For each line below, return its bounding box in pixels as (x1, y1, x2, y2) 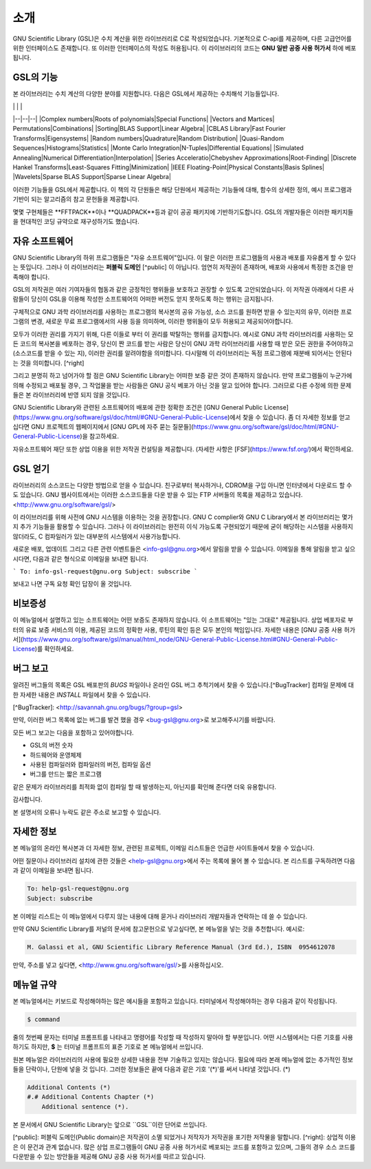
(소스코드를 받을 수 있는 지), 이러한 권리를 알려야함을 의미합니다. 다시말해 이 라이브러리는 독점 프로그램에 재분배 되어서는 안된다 (12, 349, 352, 357)
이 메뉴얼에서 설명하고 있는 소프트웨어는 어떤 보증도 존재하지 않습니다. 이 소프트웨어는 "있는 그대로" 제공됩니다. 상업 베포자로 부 (12, 616, 354, 624)
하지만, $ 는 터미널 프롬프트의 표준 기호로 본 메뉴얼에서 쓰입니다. (31, 1043, 204, 1051)
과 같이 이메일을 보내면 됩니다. (12, 866, 94, 874)
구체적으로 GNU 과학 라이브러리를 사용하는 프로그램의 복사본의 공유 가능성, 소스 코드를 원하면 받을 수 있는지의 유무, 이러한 (12, 307, 339, 316)
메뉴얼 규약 (12, 978, 57, 991)
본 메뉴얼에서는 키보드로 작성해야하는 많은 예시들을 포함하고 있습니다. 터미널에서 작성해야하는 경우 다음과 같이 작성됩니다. (12, 997, 337, 1005)
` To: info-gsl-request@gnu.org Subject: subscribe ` (12, 567, 198, 575)
